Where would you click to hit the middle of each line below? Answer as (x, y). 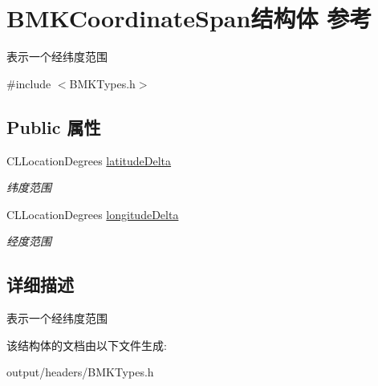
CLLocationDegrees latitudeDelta (89, 160)
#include (29, 83)
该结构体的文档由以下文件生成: (87, 345)
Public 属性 (54, 126)
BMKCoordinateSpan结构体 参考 (189, 18)
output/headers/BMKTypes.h (80, 372)
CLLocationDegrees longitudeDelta (93, 214)
